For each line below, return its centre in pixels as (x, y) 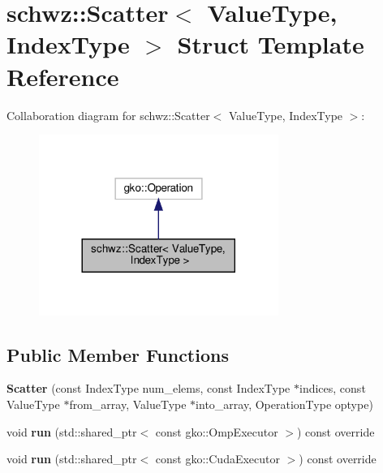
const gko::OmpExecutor (217, 431)
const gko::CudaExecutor (218, 459)
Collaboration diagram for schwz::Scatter (108, 115)
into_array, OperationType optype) (284, 404)
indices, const (333, 388)
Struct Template (271, 44)
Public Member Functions (118, 354)
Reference (63, 76)
